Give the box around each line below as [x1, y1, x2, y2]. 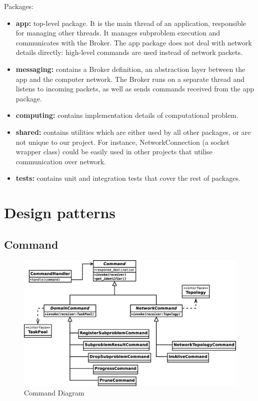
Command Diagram [24, 388, 84, 398]
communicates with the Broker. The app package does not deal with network [15, 37, 252, 47]
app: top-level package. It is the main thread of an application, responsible [15, 17, 246, 28]
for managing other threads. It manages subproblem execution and [15, 27, 220, 38]
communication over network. [15, 156, 106, 166]
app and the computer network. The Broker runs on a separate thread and [15, 73, 244, 84]
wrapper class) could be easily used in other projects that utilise [15, 146, 212, 157]
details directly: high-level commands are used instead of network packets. [15, 47, 242, 57]
